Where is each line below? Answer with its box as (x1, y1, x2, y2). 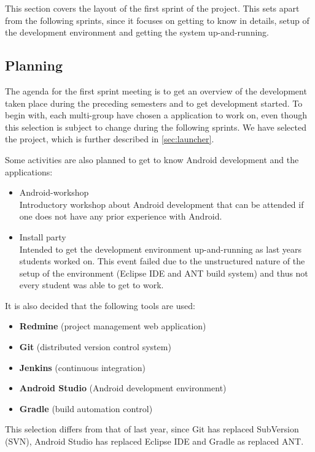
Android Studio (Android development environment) (19, 381, 227, 394)
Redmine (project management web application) (19, 320, 206, 332)
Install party (19, 230, 66, 243)
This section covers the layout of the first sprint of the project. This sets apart (5, 2, 300, 14)
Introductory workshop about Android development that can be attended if (19, 197, 304, 210)
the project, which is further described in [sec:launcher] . (5, 132, 214, 145)
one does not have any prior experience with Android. (19, 210, 222, 223)
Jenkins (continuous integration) (19, 361, 146, 373)
